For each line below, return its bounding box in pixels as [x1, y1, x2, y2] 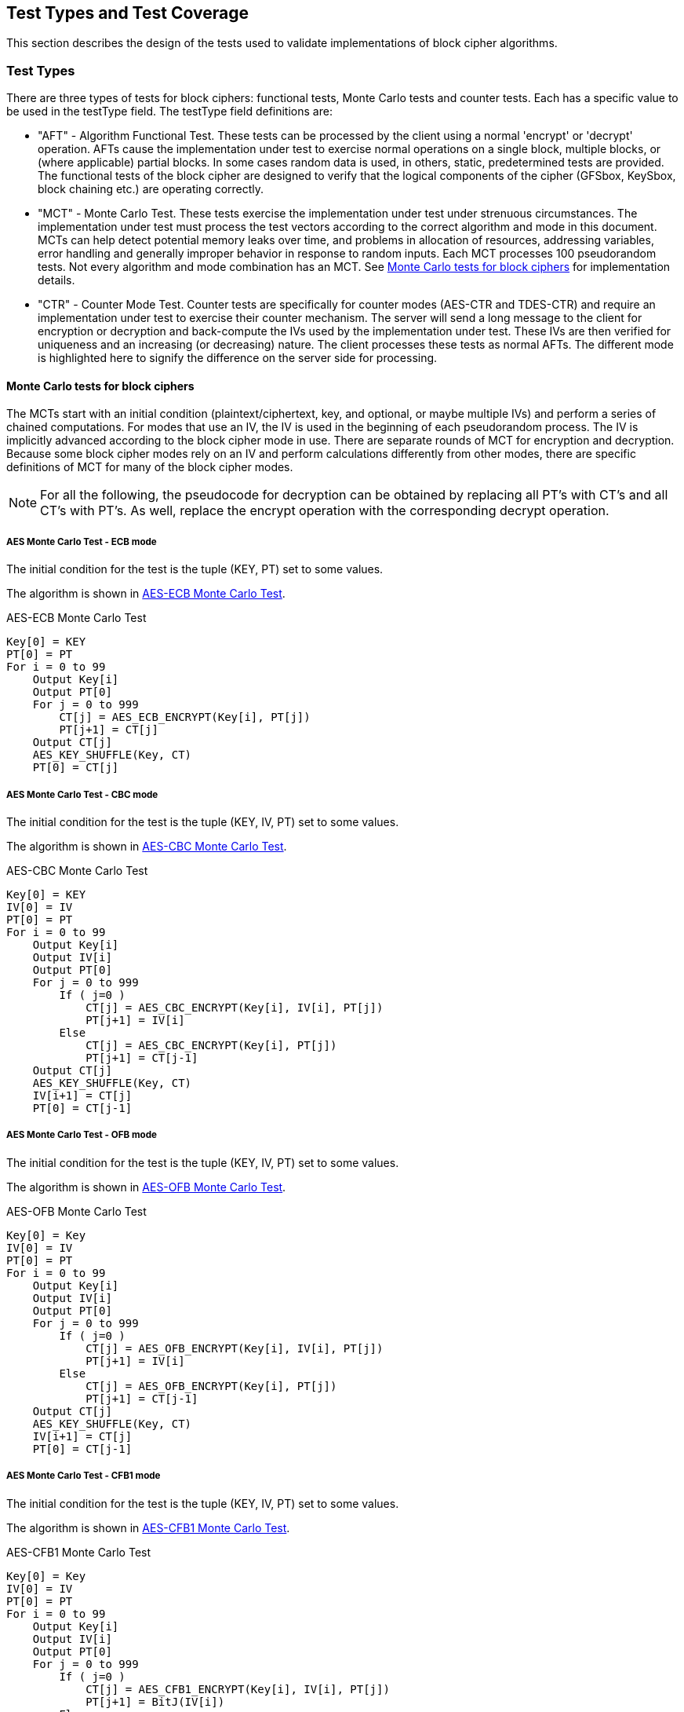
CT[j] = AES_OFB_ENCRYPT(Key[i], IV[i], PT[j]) [85, 1341, 384, 1355]
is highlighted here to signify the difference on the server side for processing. [38, 351, 438, 365]
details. [38, 273, 75, 287]
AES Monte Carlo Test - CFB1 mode [6, 1470, 161, 1482]
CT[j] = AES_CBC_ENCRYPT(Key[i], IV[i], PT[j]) [85, 1000, 384, 1014]
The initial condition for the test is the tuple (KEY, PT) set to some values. [6, 562, 384, 576]
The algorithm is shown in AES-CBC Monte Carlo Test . [6, 839, 287, 853]
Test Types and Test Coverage [6, 3, 249, 23]
